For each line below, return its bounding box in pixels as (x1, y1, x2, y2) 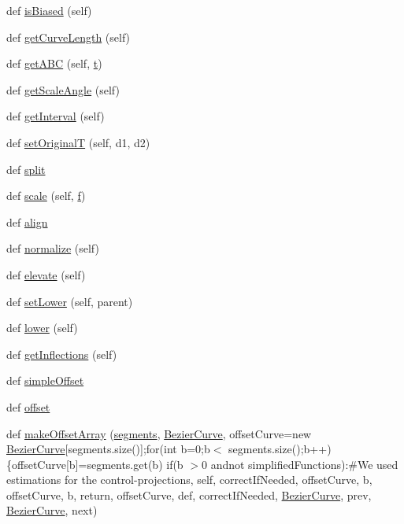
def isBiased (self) (6, 2, 92, 18)
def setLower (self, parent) (6, 293, 133, 309)
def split (6, 161, 46, 177)
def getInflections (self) (6, 345, 117, 362)
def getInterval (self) (6, 108, 105, 124)
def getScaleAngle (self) (6, 81, 120, 98)
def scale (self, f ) (6, 187, 86, 204)
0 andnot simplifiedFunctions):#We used (201, 456, 398, 472)
